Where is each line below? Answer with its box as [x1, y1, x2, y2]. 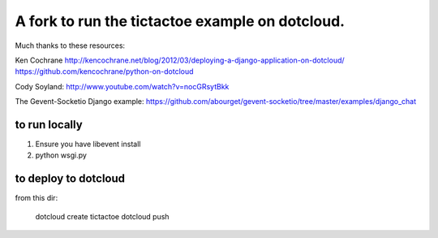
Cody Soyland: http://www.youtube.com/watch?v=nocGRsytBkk [15, 81, 230, 91]
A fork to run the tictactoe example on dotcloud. [15, 12, 345, 30]
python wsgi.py [35, 150, 87, 160]
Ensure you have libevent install [35, 139, 141, 149]
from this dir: [15, 193, 58, 203]
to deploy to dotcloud [15, 171, 126, 186]
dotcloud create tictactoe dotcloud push [35, 211, 170, 221]
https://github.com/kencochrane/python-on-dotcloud [15, 67, 194, 76]
